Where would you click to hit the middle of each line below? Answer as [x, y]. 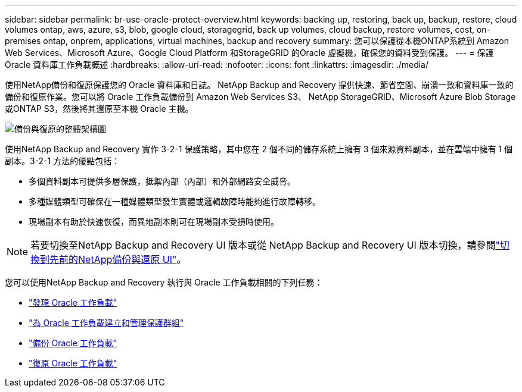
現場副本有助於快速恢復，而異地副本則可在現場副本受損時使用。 [154, 222]
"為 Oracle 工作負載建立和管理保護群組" [106, 323]
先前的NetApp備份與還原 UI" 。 [118, 259]
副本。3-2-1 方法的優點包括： [63, 161]
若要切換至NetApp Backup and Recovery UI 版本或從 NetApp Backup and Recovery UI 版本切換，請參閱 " [265, 245]
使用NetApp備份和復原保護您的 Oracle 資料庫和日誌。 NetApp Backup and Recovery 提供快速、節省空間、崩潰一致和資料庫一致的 [259, 85]
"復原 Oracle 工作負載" [73, 363]
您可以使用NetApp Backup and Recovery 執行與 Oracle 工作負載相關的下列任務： [164, 282]
